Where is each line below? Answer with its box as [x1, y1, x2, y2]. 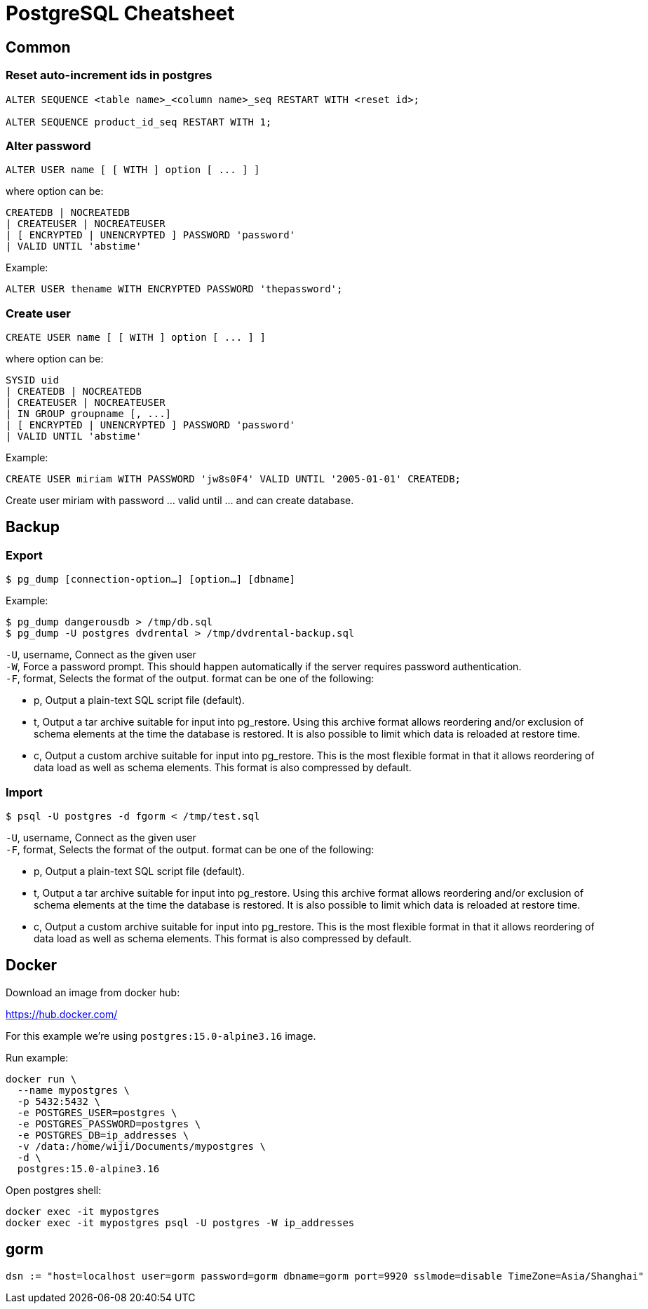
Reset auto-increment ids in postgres [6, 68, 212, 83]
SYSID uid [6, 374, 59, 386]
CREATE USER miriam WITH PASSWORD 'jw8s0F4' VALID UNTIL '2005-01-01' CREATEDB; [6, 473, 461, 485]
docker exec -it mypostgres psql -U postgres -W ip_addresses [6, 1216, 355, 1228]
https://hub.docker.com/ [6, 1008, 118, 1020]
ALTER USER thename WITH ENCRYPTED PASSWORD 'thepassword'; [6, 283, 343, 295]
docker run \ [6, 1073, 77, 1085]
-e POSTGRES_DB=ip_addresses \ [17, 1129, 189, 1141]
